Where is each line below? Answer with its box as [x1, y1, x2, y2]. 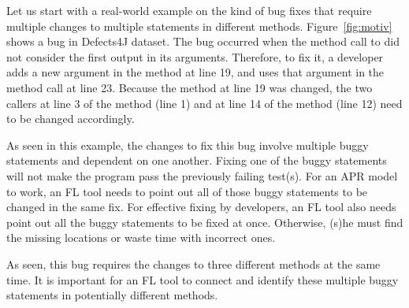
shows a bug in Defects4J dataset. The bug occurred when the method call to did [6, 33, 400, 50]
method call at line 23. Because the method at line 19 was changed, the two [6, 79, 373, 95]
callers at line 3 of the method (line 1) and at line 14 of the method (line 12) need [6, 95, 403, 111]
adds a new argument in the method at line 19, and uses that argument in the [6, 64, 385, 80]
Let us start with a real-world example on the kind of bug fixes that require [6, 2, 372, 18]
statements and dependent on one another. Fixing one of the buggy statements [6, 152, 387, 169]
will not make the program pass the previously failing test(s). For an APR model [6, 167, 398, 184]
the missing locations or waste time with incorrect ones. [6, 229, 276, 246]
